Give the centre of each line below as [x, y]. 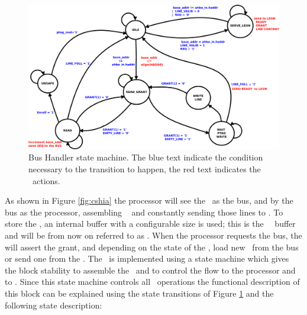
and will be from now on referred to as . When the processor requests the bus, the [153, 235]
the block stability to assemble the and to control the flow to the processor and [150, 270]
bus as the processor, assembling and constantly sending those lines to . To [144, 212]
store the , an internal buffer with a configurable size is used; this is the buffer [150, 224]
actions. [46, 180]
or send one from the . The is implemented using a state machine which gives [147, 258]
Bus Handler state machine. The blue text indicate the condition [146, 157]
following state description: [54, 305]
